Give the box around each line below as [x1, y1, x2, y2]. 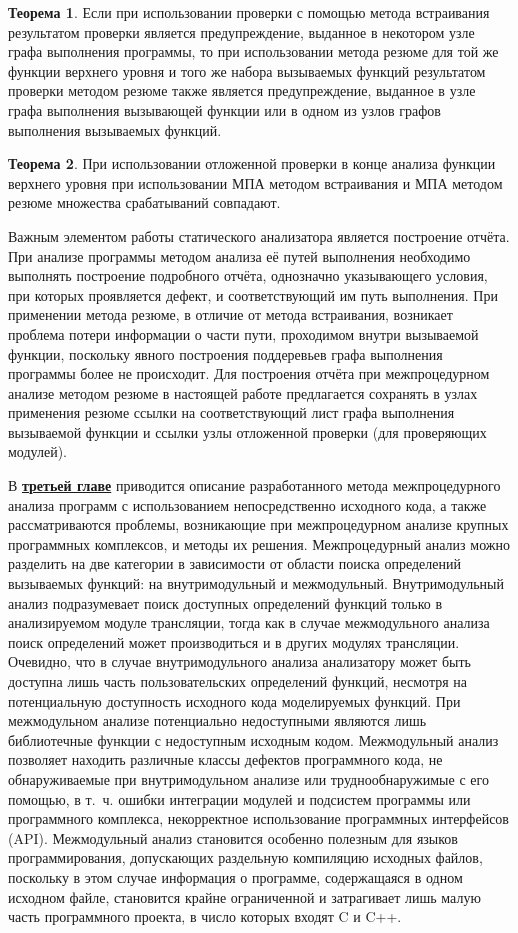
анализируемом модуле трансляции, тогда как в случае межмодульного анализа [8, 612, 490, 633]
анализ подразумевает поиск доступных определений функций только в [8, 592, 443, 613]
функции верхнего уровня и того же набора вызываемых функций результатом [8, 60, 486, 81]
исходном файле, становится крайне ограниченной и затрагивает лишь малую [8, 886, 481, 907]
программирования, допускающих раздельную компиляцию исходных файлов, [8, 847, 483, 868]
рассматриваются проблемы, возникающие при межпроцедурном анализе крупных [8, 514, 509, 535]
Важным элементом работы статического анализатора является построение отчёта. [8, 225, 510, 246]
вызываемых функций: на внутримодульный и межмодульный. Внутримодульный [8, 573, 504, 594]
